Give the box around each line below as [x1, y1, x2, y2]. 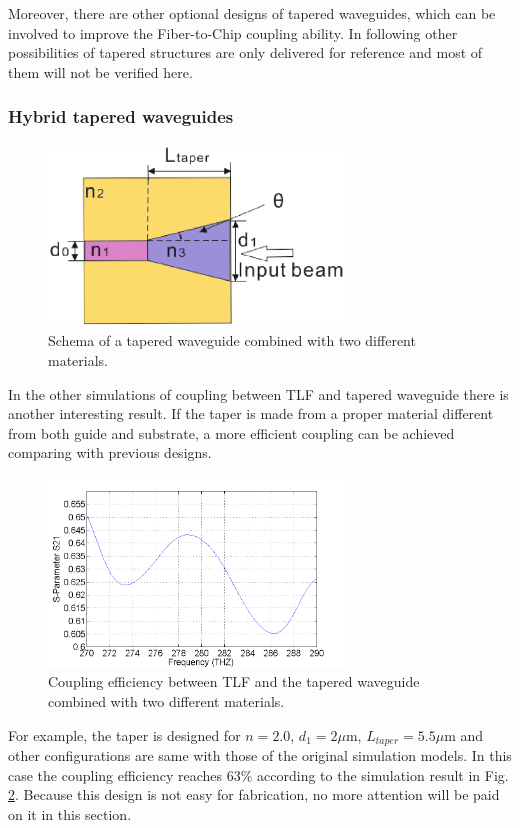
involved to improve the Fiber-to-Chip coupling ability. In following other [8, 22, 458, 43]
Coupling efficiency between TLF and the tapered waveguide [48, 671, 420, 692]
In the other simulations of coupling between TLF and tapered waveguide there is [8, 383, 509, 404]
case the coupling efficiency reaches [8, 764, 223, 785]
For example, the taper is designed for [8, 724, 241, 745]
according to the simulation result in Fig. [257, 764, 509, 785]
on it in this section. [8, 803, 132, 824]
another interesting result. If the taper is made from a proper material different [8, 403, 494, 424]
